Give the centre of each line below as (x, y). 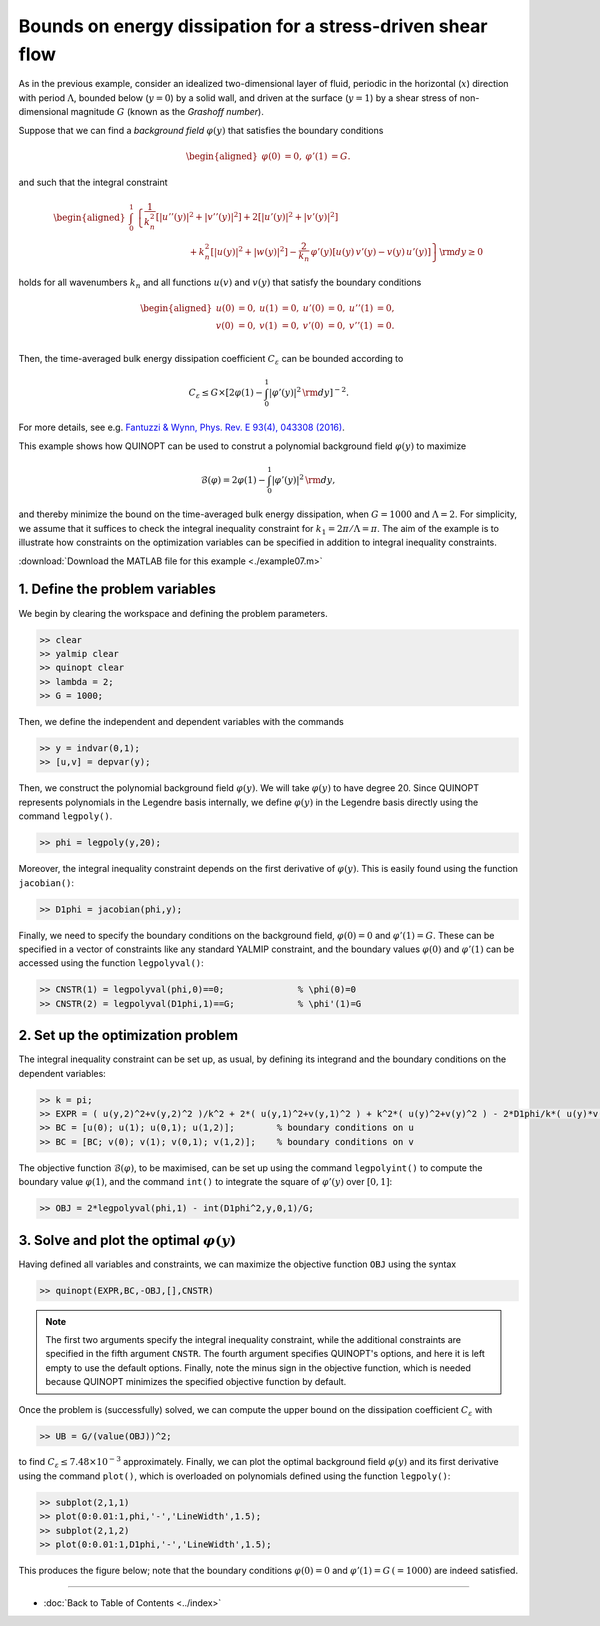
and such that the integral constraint (93, 182)
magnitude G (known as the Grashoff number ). (167, 112)
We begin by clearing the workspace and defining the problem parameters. (173, 613)
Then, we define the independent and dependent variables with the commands (181, 722)
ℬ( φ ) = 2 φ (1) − (233, 479)
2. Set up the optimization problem (128, 1035)
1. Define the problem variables (117, 589)
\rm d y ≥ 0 (461, 251)
